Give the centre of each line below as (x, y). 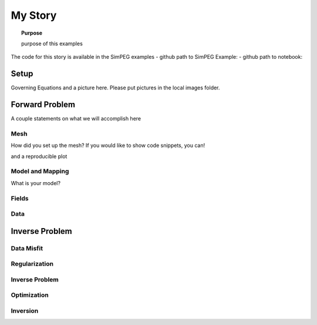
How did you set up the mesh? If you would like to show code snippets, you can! (108, 145)
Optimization (30, 295)
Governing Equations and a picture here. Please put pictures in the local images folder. (115, 88)
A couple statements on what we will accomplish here (76, 119)
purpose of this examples (52, 43)
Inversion (25, 310)
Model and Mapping (40, 172)
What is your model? (36, 183)
